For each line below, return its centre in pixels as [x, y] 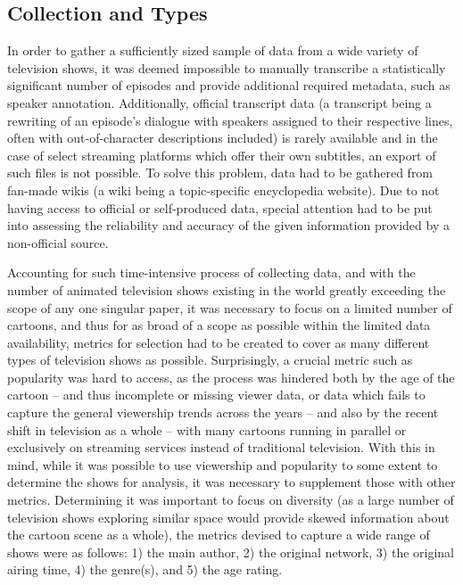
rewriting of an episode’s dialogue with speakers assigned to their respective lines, [230, 120]
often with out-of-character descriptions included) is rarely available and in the [223, 138]
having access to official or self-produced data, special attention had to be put [220, 207]
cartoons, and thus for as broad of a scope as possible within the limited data [219, 325]
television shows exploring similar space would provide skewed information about [228, 517]
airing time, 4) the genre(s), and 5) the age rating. [145, 569]
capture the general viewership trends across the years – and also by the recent [223, 412]
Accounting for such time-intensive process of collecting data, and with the [211, 272]
